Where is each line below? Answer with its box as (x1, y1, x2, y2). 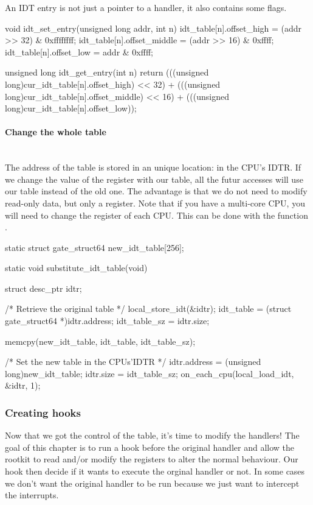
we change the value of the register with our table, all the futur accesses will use (5, 172, 303, 185)
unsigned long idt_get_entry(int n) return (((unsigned (5, 66, 209, 79)
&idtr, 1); (5, 379, 41, 392)
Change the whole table (5, 125, 106, 138)
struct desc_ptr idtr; (5, 281, 82, 294)
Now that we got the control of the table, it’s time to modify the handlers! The (5, 429, 300, 442)
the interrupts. (5, 489, 59, 501)
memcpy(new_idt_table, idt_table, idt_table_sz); (5, 334, 196, 347)
